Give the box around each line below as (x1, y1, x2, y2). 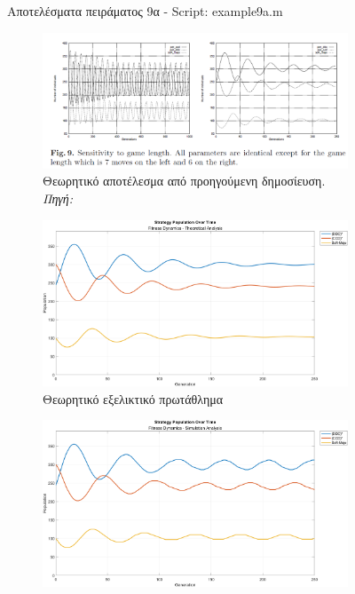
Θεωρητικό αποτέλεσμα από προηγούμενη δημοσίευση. (43, 171, 326, 190)
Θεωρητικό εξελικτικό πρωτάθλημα (43, 389, 224, 408)
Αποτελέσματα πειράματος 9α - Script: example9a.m (7, 2, 283, 20)
